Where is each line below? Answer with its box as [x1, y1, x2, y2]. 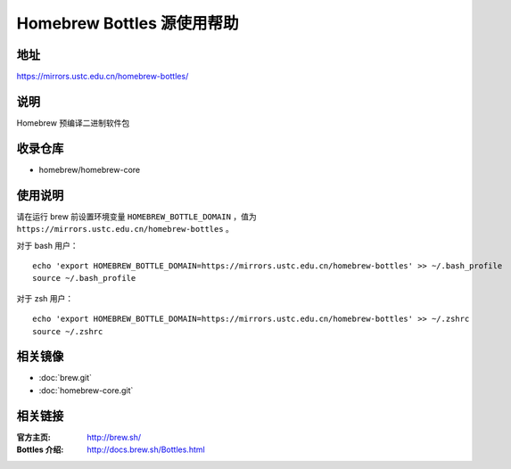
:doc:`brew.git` [38, 373, 93, 383]
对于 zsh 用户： [16, 292, 74, 303]
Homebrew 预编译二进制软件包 [16, 117, 130, 128]
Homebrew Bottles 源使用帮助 [16, 13, 239, 33]
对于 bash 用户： [16, 240, 79, 251]
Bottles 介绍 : [16, 444, 64, 455]
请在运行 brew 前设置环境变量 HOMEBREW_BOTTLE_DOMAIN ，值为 [16, 210, 258, 222]
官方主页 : [16, 432, 51, 442]
